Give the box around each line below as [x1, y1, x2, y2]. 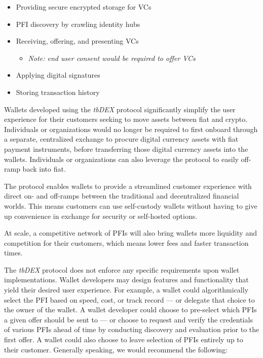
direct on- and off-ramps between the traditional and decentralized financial [4, 190, 239, 201]
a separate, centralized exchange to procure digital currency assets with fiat [4, 134, 239, 144]
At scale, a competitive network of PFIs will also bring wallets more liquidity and [4, 227, 257, 238]
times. [4, 247, 23, 258]
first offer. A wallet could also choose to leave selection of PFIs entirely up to [4, 334, 243, 345]
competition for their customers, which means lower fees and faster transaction [4, 237, 249, 248]
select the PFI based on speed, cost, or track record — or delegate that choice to [4, 294, 255, 305]
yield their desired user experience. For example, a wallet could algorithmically [4, 284, 249, 295]
